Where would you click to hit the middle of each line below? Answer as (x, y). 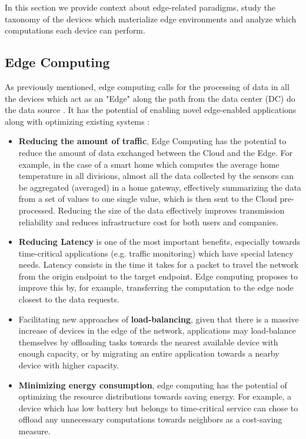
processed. (37, 210)
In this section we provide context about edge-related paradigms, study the (140, 7)
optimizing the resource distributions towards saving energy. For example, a (155, 396)
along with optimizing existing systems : (77, 121)
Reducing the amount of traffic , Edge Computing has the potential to (152, 141)
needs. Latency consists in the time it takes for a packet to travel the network (159, 265)
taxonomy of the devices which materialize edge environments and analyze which (151, 19)
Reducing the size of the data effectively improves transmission (171, 210)
